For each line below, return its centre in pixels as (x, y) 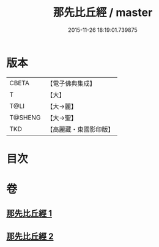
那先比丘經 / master (103, 13)
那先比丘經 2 (30, 236)
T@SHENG (25, 117)
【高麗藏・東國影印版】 (80, 129)
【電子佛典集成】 (71, 83)
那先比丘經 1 (29, 214)
